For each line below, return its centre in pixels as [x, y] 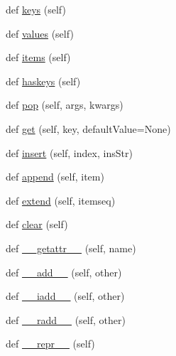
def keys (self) [36, 9]
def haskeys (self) [43, 81]
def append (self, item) [55, 177]
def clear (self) [37, 224]
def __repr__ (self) [50, 344]
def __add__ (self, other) [64, 272]
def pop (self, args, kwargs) [65, 105]
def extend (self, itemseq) [61, 200]
